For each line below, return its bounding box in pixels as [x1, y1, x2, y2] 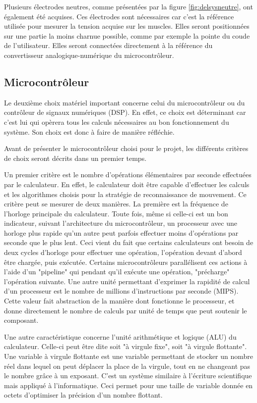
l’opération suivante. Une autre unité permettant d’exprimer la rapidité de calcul [4, 276, 250, 286]
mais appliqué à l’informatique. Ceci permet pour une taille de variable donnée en [4, 380, 253, 390]
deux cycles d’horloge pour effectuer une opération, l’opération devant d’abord [4, 247, 242, 257]
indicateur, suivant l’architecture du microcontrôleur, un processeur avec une [4, 218, 237, 228]
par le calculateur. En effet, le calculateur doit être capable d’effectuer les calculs [4, 179, 250, 189]
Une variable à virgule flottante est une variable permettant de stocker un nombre [4, 351, 254, 361]
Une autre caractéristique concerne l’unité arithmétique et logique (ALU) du [4, 331, 237, 342]
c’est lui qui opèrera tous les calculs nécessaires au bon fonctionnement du [4, 116, 229, 127]
